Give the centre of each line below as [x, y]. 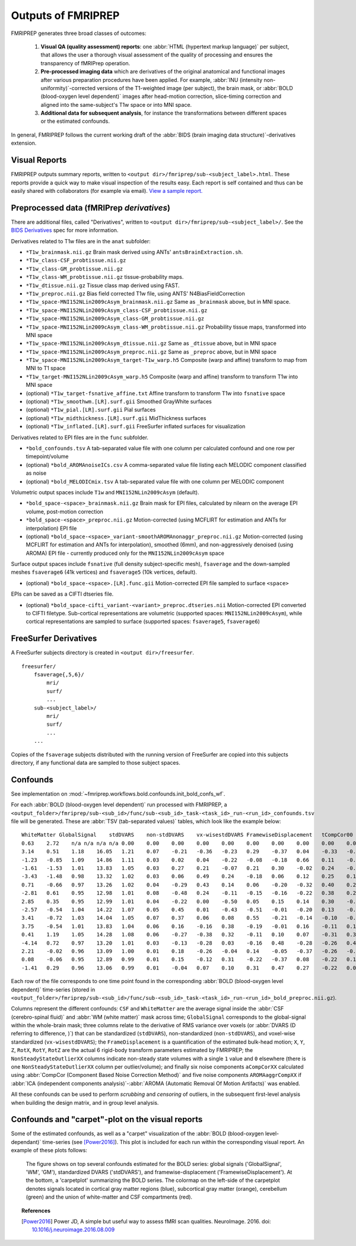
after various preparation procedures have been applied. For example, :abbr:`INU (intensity [152, 80]
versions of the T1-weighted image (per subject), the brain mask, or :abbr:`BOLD [195, 88]
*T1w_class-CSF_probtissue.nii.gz [76, 260]
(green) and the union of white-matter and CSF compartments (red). [109, 1197]
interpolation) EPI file [51, 528]
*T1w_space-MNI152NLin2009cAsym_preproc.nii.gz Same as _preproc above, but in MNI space [151, 352]
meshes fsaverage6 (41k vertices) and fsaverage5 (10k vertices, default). [104, 572]
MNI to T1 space [46, 368]
